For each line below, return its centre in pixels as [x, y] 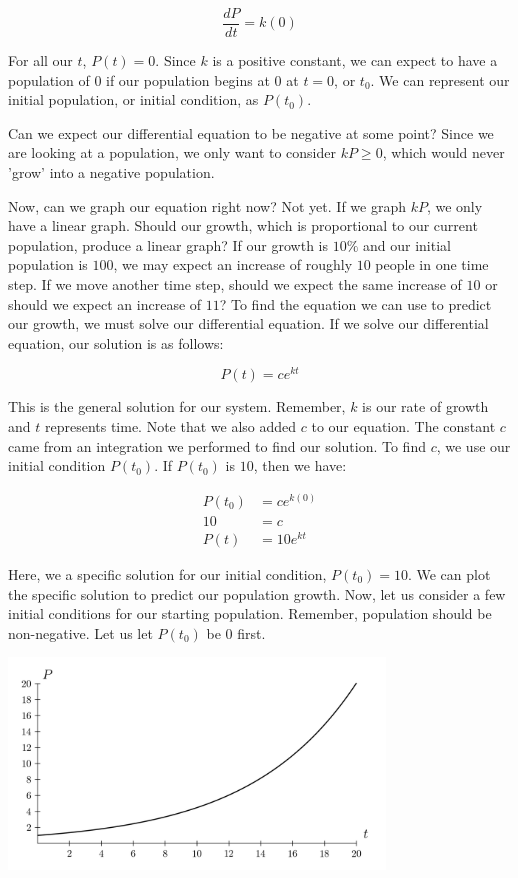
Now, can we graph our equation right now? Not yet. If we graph [207, 205]
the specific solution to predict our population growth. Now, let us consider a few [257, 593]
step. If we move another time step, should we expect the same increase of [235, 284]
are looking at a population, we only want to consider [172, 152]
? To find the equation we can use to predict [355, 303]
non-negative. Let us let [80, 632]
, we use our [473, 445]
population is [48, 264]
